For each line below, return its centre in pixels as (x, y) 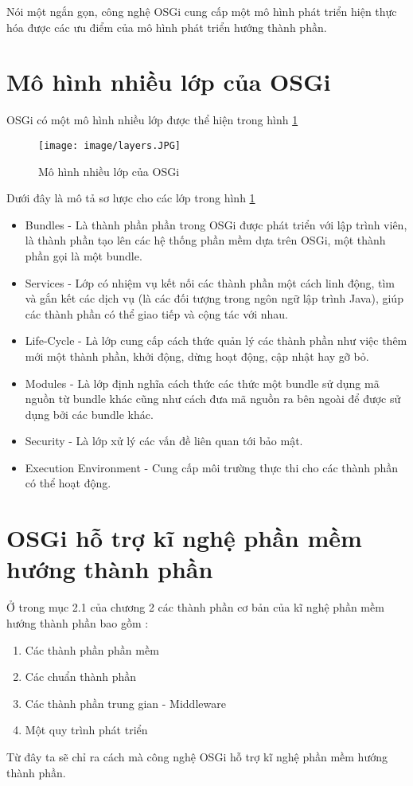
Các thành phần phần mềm (92, 649)
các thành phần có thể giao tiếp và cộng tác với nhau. (156, 313)
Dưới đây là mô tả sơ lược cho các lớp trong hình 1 (131, 198)
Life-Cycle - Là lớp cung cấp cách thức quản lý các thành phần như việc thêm (216, 340)
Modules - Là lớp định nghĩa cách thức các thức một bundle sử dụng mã (202, 383)
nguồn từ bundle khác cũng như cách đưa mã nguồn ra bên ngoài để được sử (213, 399)
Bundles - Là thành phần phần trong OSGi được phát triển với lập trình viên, (216, 224)
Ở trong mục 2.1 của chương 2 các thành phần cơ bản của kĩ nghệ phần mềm (195, 607)
